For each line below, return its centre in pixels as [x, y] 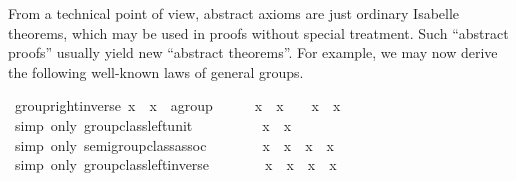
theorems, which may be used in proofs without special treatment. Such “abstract [258, 32]
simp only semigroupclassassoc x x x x [174, 144]
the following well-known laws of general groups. [156, 71]
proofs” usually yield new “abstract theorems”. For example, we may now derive [253, 52]
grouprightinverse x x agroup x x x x [177, 105]
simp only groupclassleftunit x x [153, 124]
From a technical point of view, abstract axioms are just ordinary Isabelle [234, 13]
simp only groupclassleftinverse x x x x [175, 164]
